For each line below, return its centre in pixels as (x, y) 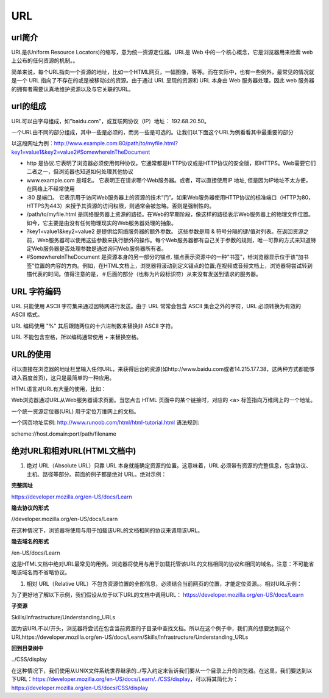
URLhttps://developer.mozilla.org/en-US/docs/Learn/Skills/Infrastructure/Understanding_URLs (130, 637)
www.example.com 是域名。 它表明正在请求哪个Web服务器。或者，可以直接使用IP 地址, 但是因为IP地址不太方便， (169, 180)
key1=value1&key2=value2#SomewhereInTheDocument (81, 152)
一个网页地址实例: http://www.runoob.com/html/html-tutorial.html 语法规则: (105, 423)
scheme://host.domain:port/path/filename (64, 434)
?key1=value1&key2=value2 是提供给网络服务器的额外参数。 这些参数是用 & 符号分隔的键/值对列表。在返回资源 (165, 231)
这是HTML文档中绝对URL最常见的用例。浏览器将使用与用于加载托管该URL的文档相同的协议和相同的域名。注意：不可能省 (163, 564)
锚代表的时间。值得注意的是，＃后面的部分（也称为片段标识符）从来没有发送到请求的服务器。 (144, 274)
